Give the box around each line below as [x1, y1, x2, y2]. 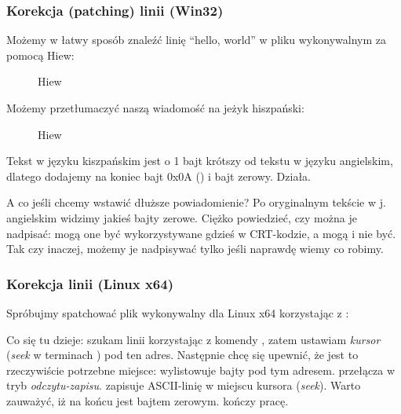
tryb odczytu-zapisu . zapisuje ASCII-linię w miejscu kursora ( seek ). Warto [6, 377, 361, 394]
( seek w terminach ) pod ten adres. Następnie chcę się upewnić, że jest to [6, 346, 359, 363]
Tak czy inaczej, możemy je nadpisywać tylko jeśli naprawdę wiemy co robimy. [6, 240, 384, 257]
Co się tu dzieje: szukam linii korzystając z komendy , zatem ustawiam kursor [6, 331, 381, 347]
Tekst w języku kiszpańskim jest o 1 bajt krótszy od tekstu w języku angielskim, [6, 152, 393, 169]
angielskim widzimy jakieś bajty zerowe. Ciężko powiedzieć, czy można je [6, 209, 357, 225]
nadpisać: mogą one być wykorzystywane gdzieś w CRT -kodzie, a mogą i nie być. [6, 225, 396, 241]
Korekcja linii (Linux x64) [6, 273, 173, 293]
